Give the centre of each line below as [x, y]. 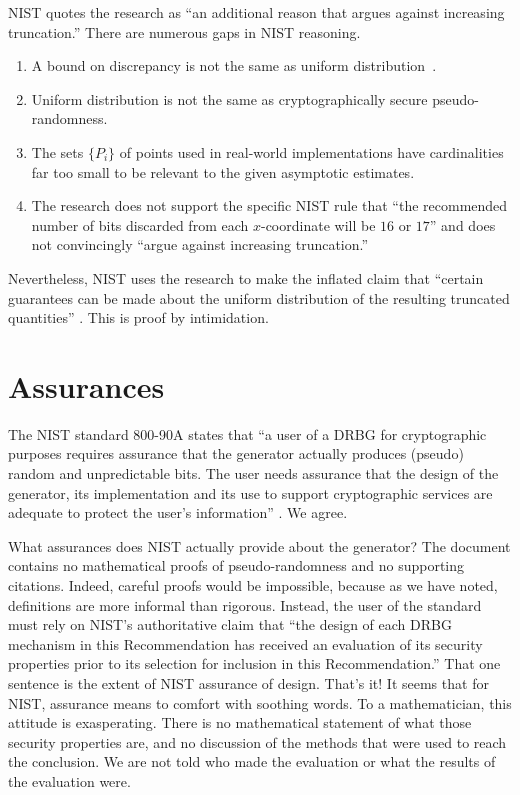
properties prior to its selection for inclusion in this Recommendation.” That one [254, 663]
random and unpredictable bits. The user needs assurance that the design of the [253, 473]
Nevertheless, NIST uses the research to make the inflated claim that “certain [246, 277]
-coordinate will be [318, 224]
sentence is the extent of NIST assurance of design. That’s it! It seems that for [248, 682]
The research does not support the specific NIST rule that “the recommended [269, 205]
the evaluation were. [69, 780]
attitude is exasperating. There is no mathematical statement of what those [240, 722]
